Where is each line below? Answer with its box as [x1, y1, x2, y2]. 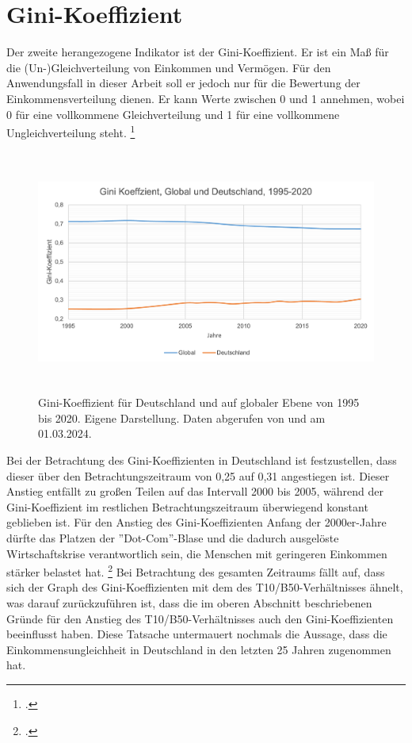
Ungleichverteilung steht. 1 [6, 122, 135, 140]
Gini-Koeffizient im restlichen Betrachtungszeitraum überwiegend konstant [6, 498, 368, 515]
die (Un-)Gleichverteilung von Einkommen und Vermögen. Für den [6, 59, 331, 75]
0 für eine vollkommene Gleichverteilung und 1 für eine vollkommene [6, 105, 340, 122]
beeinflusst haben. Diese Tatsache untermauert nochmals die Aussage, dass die [6, 626, 387, 642]
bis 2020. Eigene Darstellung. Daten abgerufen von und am [38, 409, 326, 426]
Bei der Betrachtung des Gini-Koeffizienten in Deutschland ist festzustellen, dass [6, 452, 397, 469]
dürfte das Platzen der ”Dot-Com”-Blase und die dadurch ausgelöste [6, 530, 339, 546]
